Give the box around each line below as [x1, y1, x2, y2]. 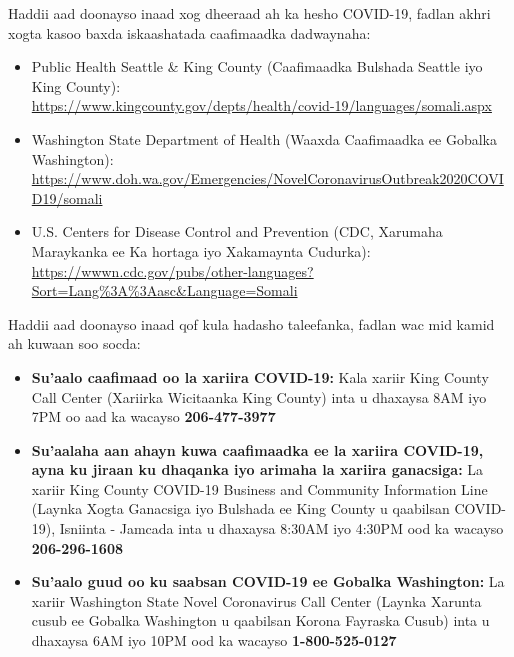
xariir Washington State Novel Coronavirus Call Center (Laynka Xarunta [31, 590, 482, 611]
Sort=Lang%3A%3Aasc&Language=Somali [31, 280, 298, 301]
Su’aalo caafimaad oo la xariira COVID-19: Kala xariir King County [31, 366, 489, 387]
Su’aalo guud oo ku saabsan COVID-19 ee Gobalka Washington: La [31, 571, 505, 592]
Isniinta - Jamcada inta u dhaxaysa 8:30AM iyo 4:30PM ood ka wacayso [59, 518, 504, 539]
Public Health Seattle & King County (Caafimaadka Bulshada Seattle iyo [31, 56, 483, 77]
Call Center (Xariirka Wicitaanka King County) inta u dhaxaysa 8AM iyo [31, 386, 487, 407]
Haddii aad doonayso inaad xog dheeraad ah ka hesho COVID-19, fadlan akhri [8, 3, 491, 23]
